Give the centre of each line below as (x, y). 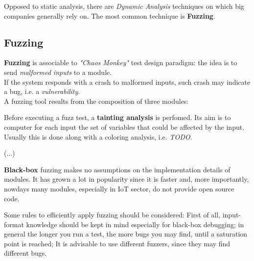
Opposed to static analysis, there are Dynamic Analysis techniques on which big (124, 6)
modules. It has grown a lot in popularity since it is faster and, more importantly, (127, 179)
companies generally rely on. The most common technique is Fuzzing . (110, 15)
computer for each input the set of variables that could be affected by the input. (124, 127)
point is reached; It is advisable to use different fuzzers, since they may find (117, 243)
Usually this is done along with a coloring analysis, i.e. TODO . (98, 136)
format (14, 224)
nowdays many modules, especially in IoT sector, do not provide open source (119, 188)
